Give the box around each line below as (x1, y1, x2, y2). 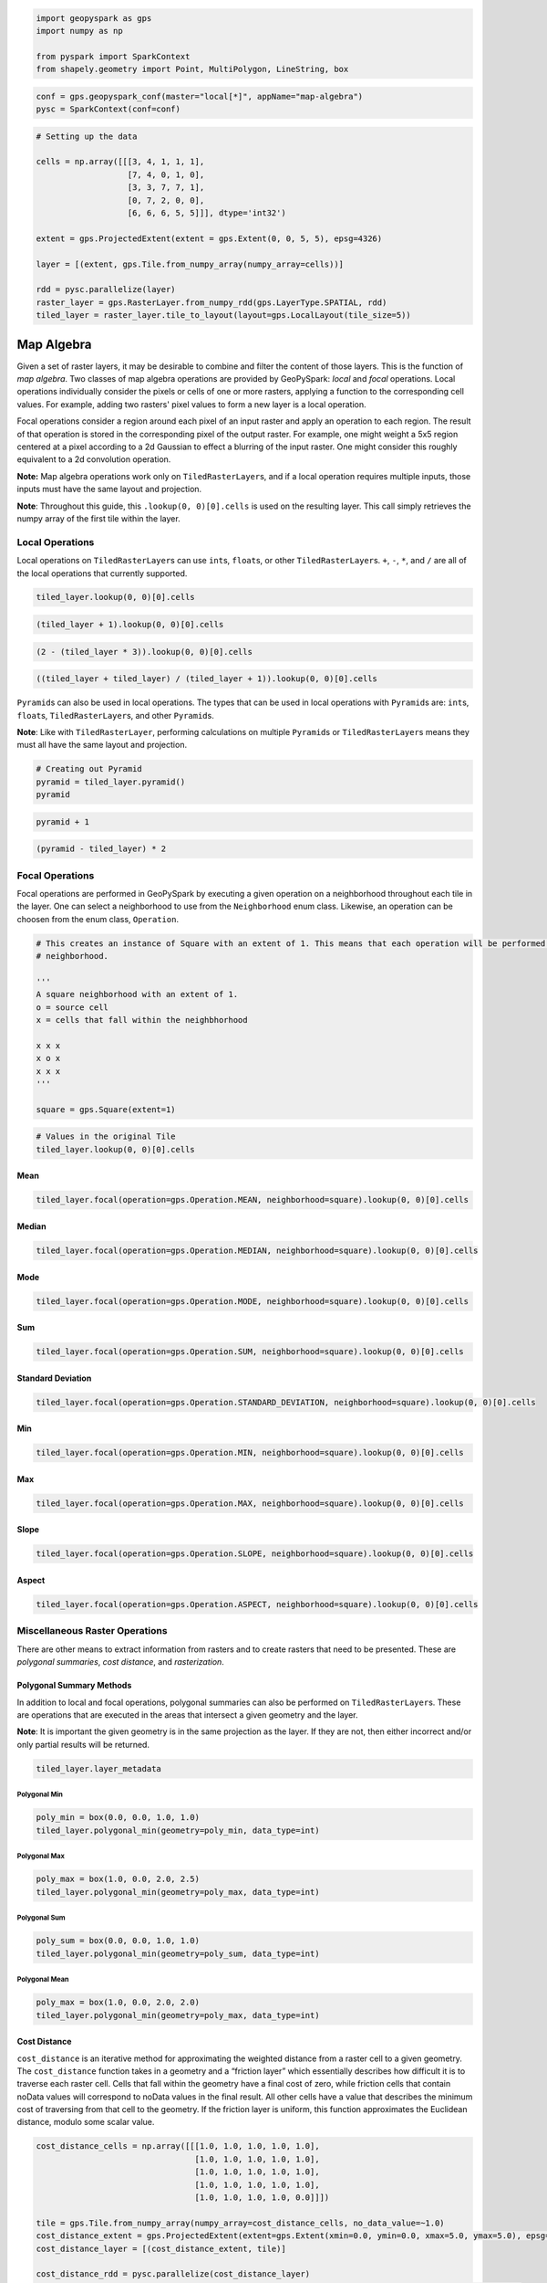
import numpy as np (36, 26, 123, 36)
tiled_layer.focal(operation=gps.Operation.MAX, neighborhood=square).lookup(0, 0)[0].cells (36, 1498, 464, 1509)
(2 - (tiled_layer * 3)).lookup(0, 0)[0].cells (36, 647, 253, 657)
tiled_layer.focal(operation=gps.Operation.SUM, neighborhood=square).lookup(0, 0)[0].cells (36, 1347, 464, 1357)
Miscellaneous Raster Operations (16, 1625, 168, 1637)
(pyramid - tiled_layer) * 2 (36, 844, 167, 854)
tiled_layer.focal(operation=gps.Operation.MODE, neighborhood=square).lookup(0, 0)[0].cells (36, 1296, 470, 1306)
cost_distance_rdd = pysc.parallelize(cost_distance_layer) (36, 2269, 311, 2279)
